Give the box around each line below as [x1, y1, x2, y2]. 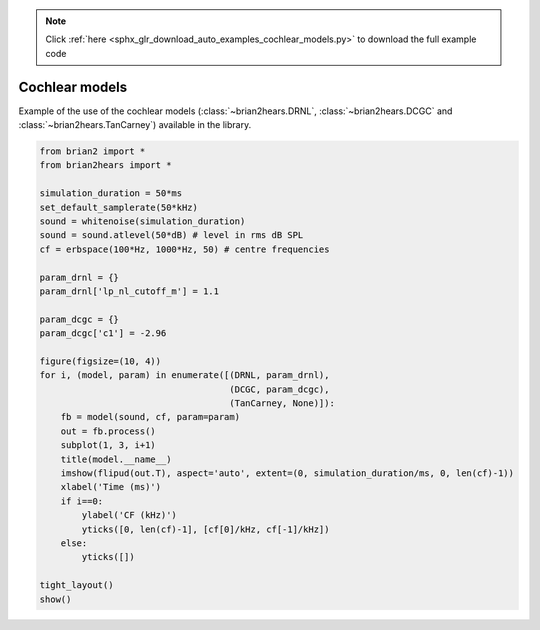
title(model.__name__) [60, 453, 172, 465]
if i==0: [60, 495, 104, 507]
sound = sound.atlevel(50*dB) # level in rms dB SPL [39, 230, 304, 241]
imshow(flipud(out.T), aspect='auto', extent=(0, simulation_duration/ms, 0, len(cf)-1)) [60, 468, 515, 479]
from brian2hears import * [39, 160, 172, 171]
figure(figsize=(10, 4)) [39, 355, 162, 367]
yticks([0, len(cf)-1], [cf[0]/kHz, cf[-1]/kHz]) [81, 523, 330, 535]
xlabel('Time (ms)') [60, 481, 162, 493]
